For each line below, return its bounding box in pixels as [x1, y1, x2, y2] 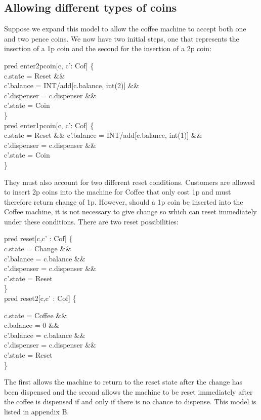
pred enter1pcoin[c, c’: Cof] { [4, 120, 94, 130]
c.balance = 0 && [4, 320, 60, 330]
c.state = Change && [4, 243, 71, 254]
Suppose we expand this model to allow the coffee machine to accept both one [4, 23, 246, 34]
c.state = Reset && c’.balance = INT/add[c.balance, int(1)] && [4, 130, 202, 140]
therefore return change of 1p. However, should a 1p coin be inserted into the [4, 196, 243, 207]
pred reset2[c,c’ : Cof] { [4, 293, 76, 303]
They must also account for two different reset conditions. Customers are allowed [4, 176, 255, 187]
